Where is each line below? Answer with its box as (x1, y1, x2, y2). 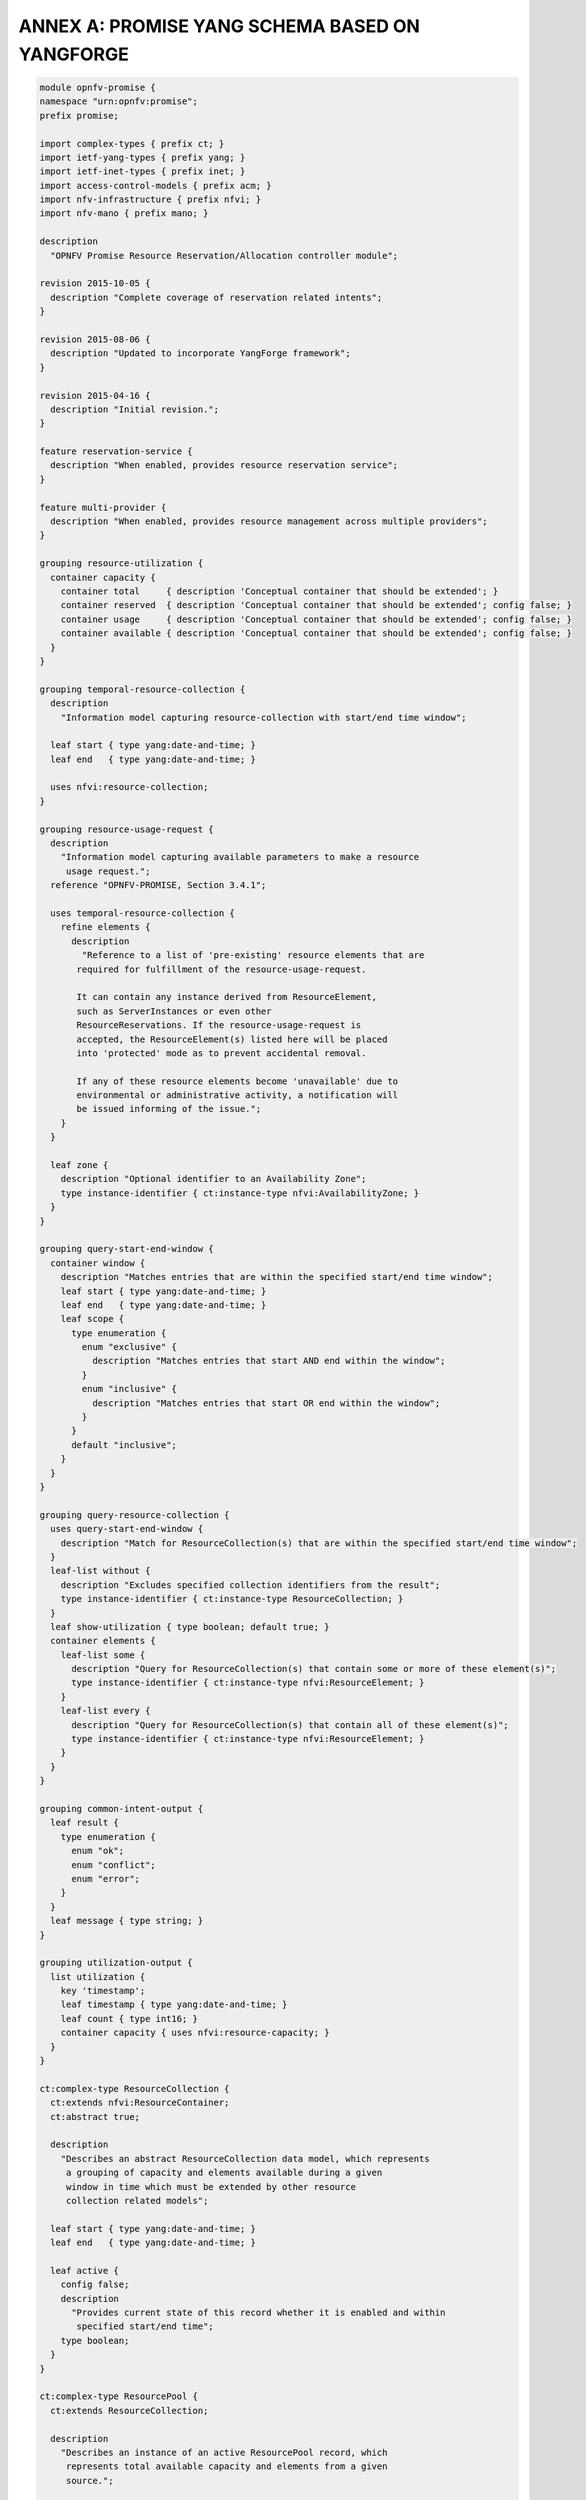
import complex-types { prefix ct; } (39, 138, 225, 149)
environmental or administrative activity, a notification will (76, 1090, 399, 1101)
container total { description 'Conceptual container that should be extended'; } (60, 586, 499, 597)
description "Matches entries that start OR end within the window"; (91, 1397, 441, 1409)
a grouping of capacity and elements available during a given (65, 2167, 383, 2179)
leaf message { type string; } (50, 1915, 204, 1927)
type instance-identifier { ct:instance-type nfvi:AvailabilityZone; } (60, 1187, 420, 1199)
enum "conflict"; (71, 1859, 157, 1870)
